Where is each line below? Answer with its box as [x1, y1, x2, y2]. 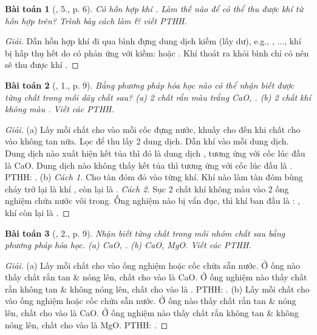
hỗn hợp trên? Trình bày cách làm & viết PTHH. [5, 14, 187, 27]
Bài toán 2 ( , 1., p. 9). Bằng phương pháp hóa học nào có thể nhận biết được [5, 78, 294, 91]
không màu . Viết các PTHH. [5, 103, 114, 115]
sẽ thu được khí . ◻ [5, 58, 79, 71]
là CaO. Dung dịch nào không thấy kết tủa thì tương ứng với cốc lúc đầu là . [5, 158, 293, 171]
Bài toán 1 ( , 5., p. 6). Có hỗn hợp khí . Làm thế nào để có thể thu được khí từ [5, 2, 303, 15]
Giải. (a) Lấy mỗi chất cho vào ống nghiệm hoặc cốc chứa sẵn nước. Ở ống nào [5, 259, 301, 271]
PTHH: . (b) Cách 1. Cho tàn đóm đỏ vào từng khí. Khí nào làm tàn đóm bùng [5, 171, 303, 183]
